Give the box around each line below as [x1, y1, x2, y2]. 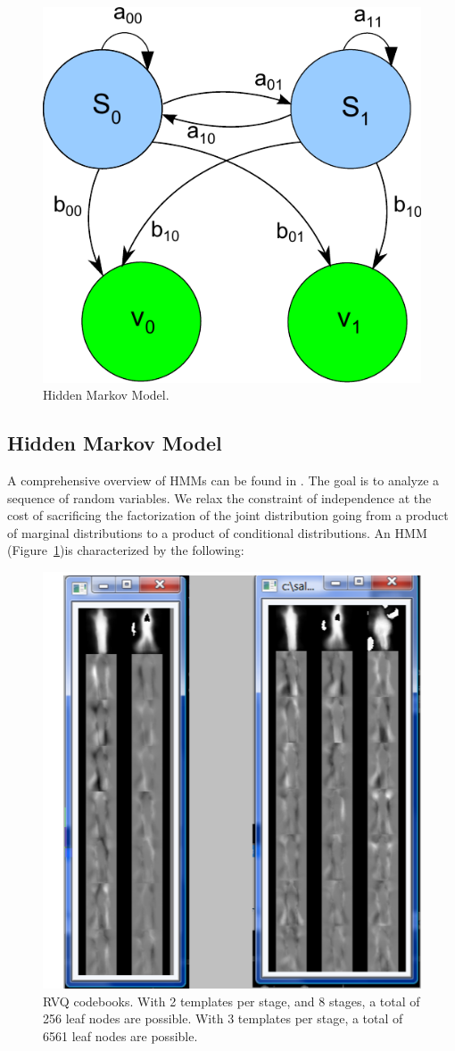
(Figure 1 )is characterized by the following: [7, 541, 244, 559]
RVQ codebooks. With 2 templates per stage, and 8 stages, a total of [43, 991, 420, 1010]
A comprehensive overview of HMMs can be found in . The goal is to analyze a [7, 471, 440, 490]
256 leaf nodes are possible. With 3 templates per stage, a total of [43, 1009, 403, 1028]
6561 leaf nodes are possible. [43, 1026, 198, 1045]
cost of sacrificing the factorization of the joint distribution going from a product [7, 506, 449, 525]
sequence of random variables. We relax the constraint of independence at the [7, 488, 432, 507]
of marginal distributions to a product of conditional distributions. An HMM [7, 523, 427, 542]
